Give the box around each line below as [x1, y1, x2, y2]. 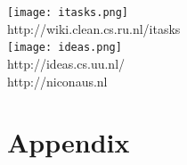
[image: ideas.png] [7, 41, 122, 54]
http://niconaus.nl [7, 71, 108, 90]
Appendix [7, 124, 130, 161]
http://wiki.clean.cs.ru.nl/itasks [7, 19, 181, 37]
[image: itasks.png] [7, 6, 129, 19]
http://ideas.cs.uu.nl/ [7, 54, 126, 72]
